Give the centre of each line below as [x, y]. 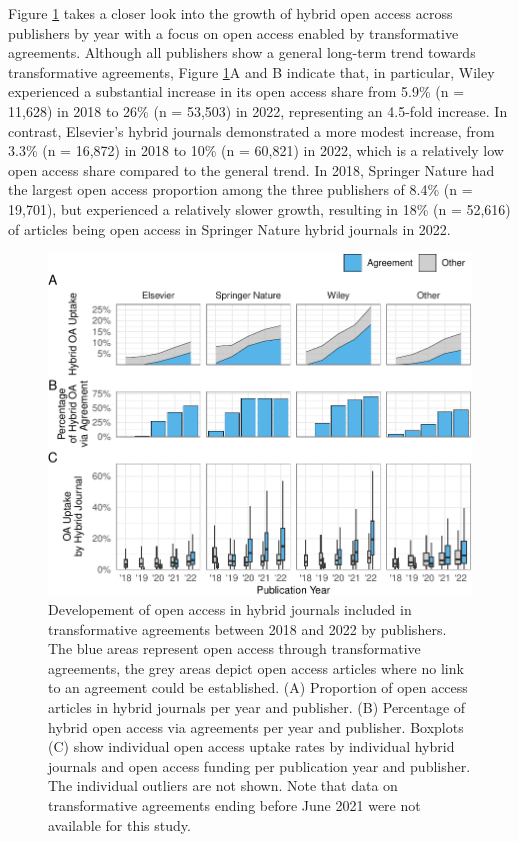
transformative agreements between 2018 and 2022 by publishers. [247, 628]
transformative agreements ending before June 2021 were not [234, 805]
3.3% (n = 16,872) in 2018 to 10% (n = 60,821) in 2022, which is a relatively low [256, 150]
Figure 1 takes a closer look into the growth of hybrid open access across [230, 13]
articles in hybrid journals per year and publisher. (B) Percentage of [257, 707]
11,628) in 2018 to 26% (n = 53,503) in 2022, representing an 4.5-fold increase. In [258, 110]
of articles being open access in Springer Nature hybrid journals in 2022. [229, 228]
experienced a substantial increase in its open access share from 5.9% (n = [236, 91]
